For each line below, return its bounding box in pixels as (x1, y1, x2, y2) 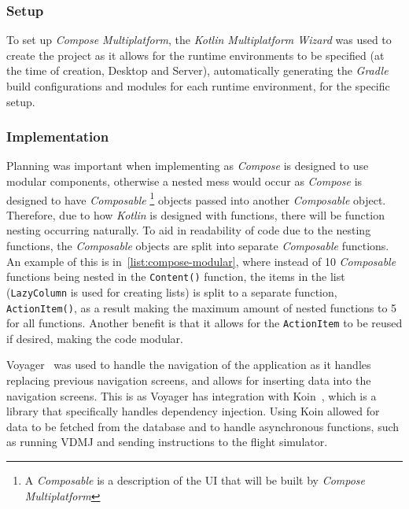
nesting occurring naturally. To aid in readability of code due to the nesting (6, 222, 371, 238)
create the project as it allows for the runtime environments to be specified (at (6, 46, 385, 63)
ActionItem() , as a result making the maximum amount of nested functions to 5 (6, 299, 397, 315)
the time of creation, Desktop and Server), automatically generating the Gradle (6, 62, 389, 79)
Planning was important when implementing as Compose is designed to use (6, 157, 369, 174)
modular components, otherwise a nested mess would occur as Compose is (6, 173, 363, 189)
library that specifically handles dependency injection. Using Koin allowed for (6, 403, 380, 419)
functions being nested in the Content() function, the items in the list (6, 268, 345, 285)
